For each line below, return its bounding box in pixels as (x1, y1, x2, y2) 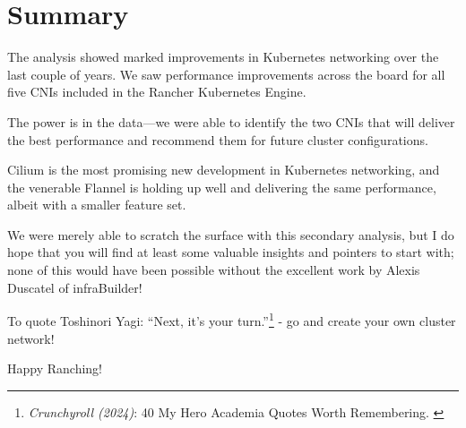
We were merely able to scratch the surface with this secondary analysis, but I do (7, 225, 454, 244)
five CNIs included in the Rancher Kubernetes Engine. (7, 82, 306, 101)
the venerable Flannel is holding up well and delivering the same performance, (7, 177, 436, 196)
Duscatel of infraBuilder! (7, 278, 142, 296)
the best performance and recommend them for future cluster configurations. (7, 130, 428, 149)
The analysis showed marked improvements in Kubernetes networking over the (7, 47, 439, 66)
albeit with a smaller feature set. (7, 195, 186, 214)
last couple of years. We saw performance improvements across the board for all (7, 64, 445, 83)
